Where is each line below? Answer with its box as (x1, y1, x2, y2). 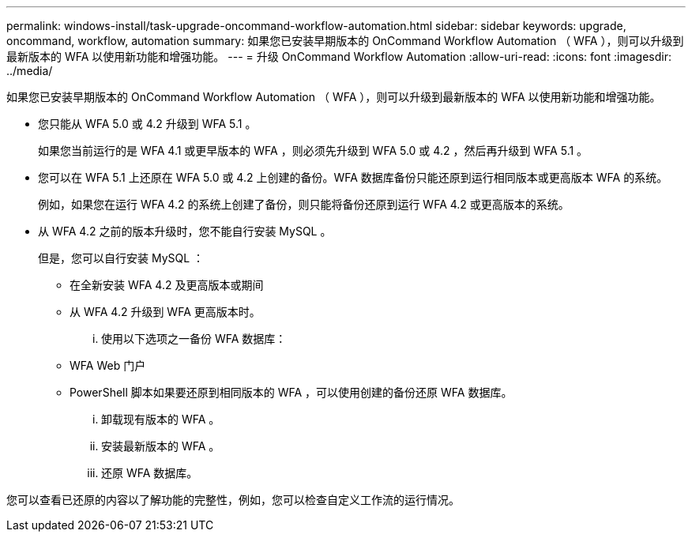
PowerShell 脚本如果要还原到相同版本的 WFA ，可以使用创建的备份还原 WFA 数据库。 (70, 386, 513, 399)
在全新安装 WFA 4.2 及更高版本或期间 (70, 278, 264, 292)
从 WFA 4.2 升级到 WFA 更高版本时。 (70, 305, 261, 318)
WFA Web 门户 (70, 359, 146, 372)
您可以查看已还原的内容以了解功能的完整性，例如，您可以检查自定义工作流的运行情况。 (6, 493, 460, 506)
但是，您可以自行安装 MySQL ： (38, 251, 205, 265)
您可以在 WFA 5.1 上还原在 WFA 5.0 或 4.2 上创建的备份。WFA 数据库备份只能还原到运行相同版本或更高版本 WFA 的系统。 (38, 171, 668, 184)
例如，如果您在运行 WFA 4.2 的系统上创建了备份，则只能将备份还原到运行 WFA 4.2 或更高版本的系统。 (38, 198, 570, 211)
